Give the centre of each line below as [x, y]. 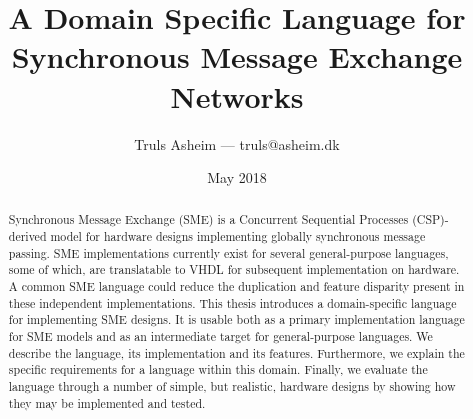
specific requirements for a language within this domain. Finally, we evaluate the [218, 369]
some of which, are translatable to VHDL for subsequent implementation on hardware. [234, 269]
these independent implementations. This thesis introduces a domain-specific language [232, 302]
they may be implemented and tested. [107, 402]
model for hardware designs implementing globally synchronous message [238, 236]
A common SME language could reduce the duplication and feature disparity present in [236, 286]
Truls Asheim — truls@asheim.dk [237, 143]
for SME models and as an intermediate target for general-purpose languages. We [220, 336]
